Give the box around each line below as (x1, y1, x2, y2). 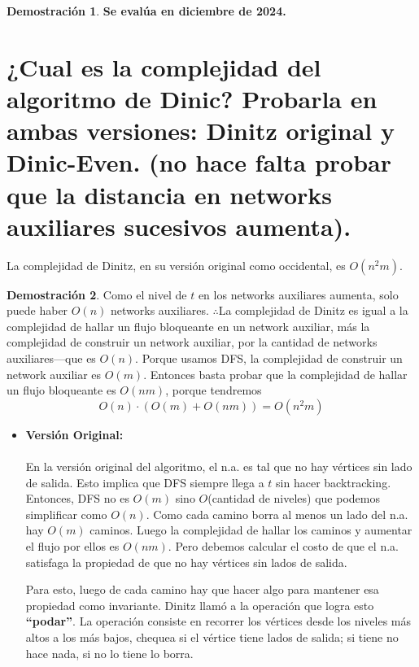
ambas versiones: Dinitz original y (7, 114, 395, 147)
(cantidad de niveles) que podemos (207, 490, 380, 507)
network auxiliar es (7, 365, 102, 382)
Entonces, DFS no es (25, 490, 129, 507)
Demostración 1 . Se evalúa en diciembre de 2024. (7, 2, 286, 19)
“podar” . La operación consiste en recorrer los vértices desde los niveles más (25, 613, 411, 630)
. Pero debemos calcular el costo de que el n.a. (168, 537, 399, 554)
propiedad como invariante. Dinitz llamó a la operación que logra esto (25, 596, 374, 613)
